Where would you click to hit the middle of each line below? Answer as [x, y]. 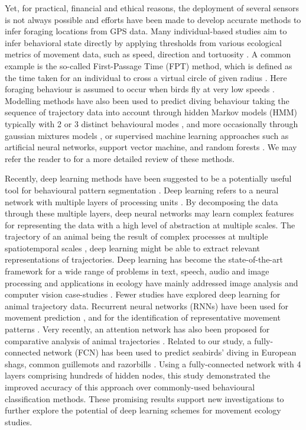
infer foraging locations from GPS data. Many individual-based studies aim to [146, 31]
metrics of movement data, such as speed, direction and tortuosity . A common [148, 54]
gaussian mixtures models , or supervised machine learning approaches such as [147, 135]
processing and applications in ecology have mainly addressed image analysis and [152, 282]
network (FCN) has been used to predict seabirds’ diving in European [170, 352]
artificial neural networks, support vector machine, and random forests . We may [151, 147]
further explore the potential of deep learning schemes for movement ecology [143, 410]
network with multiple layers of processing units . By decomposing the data [141, 201]
